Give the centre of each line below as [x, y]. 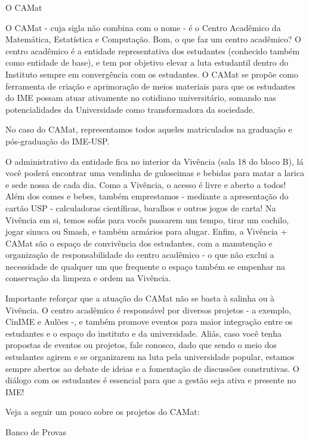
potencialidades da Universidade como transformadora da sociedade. [130, 109]
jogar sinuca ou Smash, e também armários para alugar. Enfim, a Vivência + [146, 231]
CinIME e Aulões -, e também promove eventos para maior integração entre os [149, 321]
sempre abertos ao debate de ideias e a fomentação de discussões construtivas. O [152, 368]
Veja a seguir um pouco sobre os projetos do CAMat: [103, 412]
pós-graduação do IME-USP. [58, 141]
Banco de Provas [36, 432]
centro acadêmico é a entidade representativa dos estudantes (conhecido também [153, 50]
